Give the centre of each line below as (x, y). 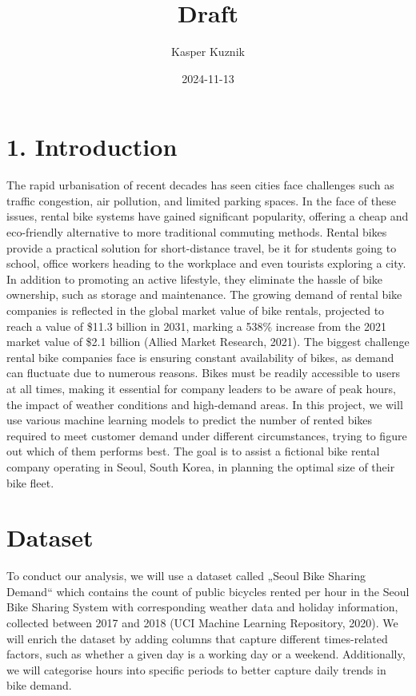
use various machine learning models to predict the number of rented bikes (190, 420)
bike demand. (39, 685)
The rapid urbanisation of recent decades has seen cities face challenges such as (200, 185)
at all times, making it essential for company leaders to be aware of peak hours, (202, 388)
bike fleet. (30, 482)
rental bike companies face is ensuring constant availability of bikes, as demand (200, 357)
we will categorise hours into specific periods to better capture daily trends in (196, 669)
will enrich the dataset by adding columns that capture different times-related (197, 638)
